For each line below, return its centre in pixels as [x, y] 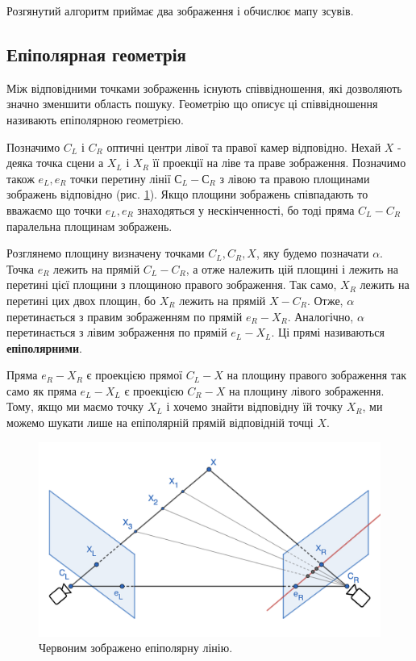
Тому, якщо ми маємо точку [75, 406]
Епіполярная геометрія [96, 54]
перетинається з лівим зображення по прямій [117, 332]
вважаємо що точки [54, 209]
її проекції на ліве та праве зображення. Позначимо [279, 163]
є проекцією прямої [135, 375]
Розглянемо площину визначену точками [106, 253]
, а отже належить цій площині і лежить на [292, 268]
